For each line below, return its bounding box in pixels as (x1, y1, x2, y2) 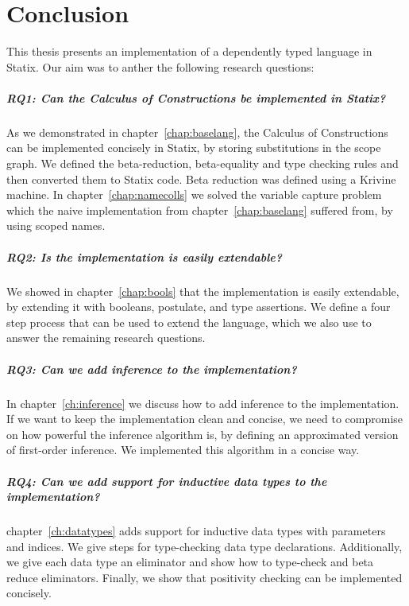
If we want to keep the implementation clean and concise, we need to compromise (6, 410, 403, 427)
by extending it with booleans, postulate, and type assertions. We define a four (6, 298, 391, 315)
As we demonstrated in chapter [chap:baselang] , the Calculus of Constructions (6, 123, 388, 140)
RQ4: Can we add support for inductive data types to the (6, 472, 327, 489)
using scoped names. (6, 217, 106, 234)
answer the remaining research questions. (6, 329, 206, 346)
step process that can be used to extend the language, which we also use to (6, 313, 372, 330)
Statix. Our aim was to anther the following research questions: (6, 58, 314, 75)
